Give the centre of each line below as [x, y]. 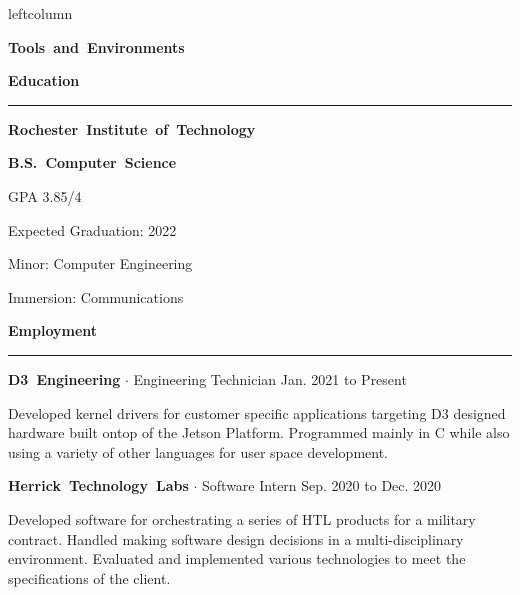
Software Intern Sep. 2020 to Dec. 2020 [322, 485]
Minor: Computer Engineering [100, 263]
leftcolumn [40, 13]
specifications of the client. [89, 577]
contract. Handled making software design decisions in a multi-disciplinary [236, 538]
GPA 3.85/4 [45, 195]
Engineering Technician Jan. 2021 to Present [270, 378]
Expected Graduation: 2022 [92, 229]
